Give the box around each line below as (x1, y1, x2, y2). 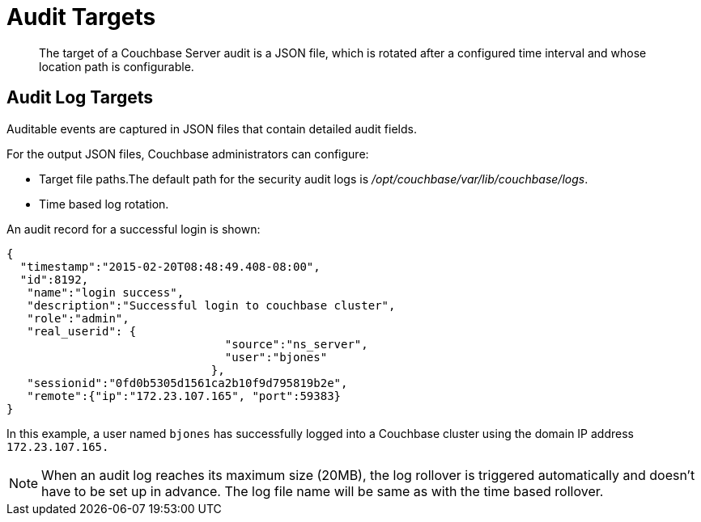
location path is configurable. (39, 59, 194, 74)
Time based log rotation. (39, 196, 169, 211)
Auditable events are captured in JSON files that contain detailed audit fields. (6, 121, 417, 136)
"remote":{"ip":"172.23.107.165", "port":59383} (27, 389, 342, 402)
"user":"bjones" (224, 350, 328, 364)
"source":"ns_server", (224, 337, 368, 351)
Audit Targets (6, 3, 156, 31)
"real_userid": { (27, 324, 137, 338)
